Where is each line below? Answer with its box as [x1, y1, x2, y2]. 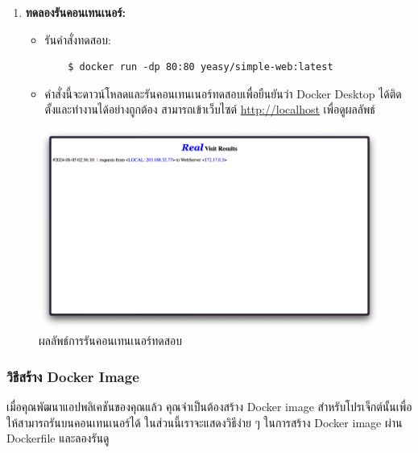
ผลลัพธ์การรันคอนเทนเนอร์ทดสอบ [39, 332, 182, 349]
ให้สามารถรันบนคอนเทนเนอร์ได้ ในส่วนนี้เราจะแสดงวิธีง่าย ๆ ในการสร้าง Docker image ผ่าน [6, 414, 403, 430]
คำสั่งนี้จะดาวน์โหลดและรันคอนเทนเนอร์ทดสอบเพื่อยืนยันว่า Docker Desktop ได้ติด [44, 85, 402, 102]
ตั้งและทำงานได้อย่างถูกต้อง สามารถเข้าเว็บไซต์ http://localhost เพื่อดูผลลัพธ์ [44, 101, 375, 118]
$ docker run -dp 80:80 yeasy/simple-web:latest [68, 61, 333, 73]
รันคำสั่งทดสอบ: [44, 31, 111, 48]
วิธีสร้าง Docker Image [6, 366, 139, 386]
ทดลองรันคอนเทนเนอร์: [25, 4, 126, 20]
